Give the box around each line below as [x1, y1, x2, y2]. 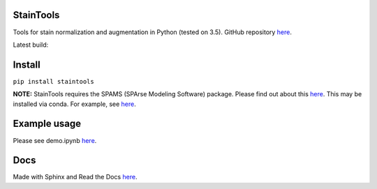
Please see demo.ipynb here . [13, 136, 97, 144]
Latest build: [13, 40, 49, 49]
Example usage [13, 118, 82, 130]
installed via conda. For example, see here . [13, 100, 136, 108]
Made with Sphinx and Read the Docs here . [13, 173, 138, 181]
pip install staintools [13, 77, 94, 85]
